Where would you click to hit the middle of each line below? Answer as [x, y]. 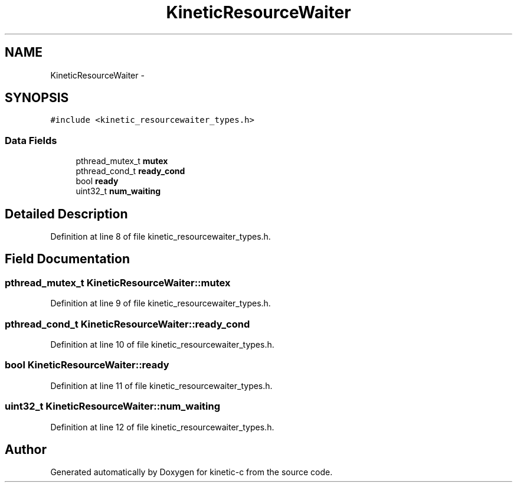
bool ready [97, 181]
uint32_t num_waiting [118, 191]
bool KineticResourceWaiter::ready [87, 365]
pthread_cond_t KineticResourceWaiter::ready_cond [127, 324]
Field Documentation [67, 259]
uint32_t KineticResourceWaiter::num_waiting [113, 406]
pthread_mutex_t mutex [122, 161]
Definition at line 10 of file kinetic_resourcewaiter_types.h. [162, 344]
